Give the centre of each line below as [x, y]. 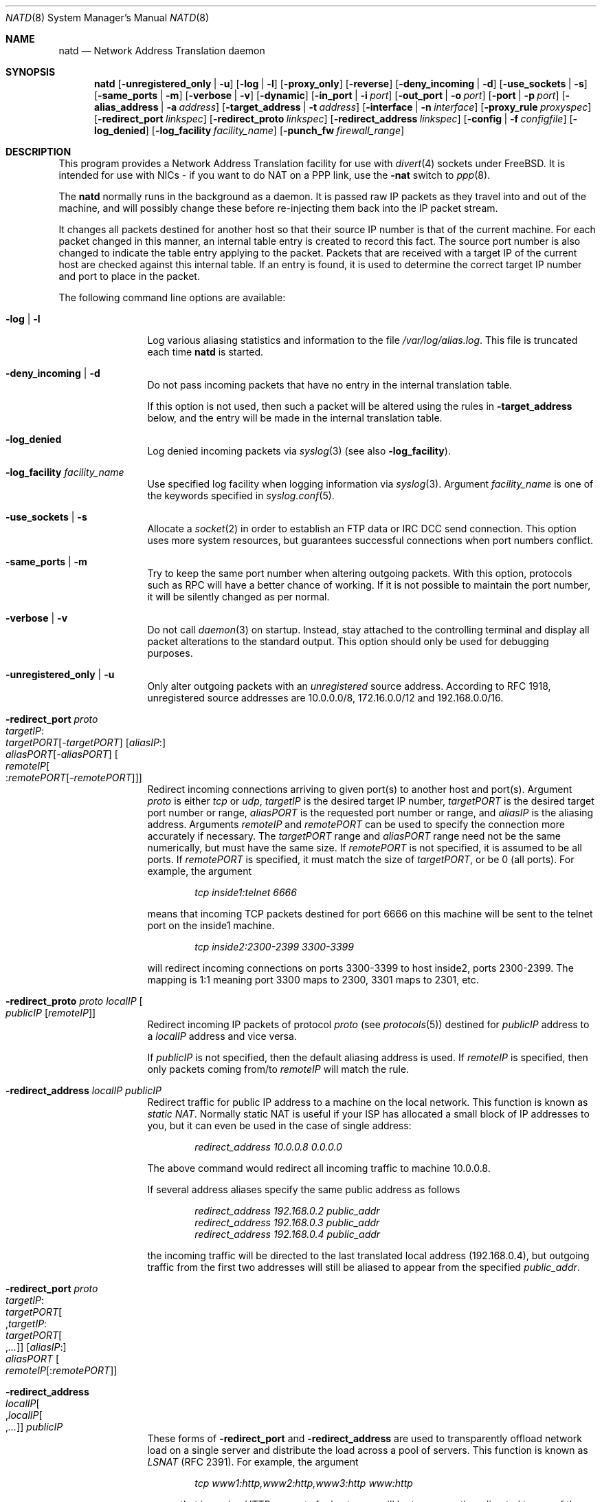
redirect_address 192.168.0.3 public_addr [287, 1222]
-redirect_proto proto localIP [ [74, 1001]
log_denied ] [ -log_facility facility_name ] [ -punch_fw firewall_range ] [249, 130]
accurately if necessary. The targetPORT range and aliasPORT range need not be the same [354, 836]
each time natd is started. [205, 352]
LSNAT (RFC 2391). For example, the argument [253, 1462]
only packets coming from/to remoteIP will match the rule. [278, 1069]
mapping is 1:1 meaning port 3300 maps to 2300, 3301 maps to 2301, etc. [313, 980]
